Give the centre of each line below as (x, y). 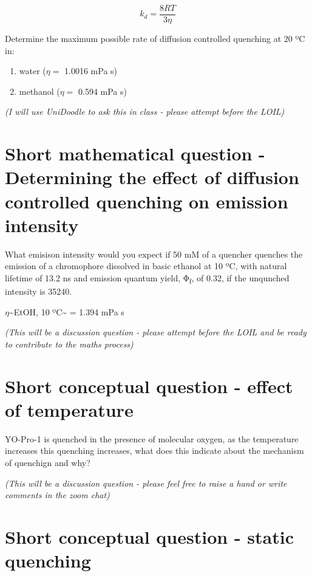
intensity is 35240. (39, 291)
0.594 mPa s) (102, 91)
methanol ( (39, 91)
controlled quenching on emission (147, 201)
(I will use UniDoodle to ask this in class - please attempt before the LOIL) (145, 111)
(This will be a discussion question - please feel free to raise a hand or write (146, 483)
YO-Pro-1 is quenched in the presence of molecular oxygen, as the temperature (152, 438)
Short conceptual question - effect (149, 386)
